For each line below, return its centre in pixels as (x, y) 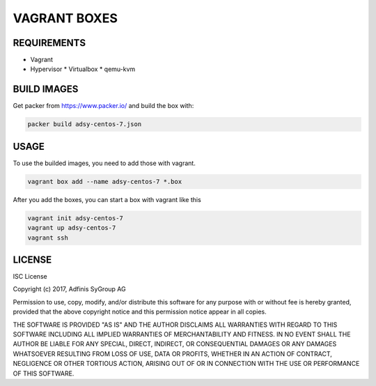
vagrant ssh (48, 238)
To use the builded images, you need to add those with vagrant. (104, 163)
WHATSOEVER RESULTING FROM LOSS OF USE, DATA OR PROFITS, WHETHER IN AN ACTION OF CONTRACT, (172, 354)
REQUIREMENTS (49, 43)
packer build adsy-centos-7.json (85, 124)
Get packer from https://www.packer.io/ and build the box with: (103, 106)
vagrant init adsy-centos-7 (75, 218)
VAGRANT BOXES (65, 18)
